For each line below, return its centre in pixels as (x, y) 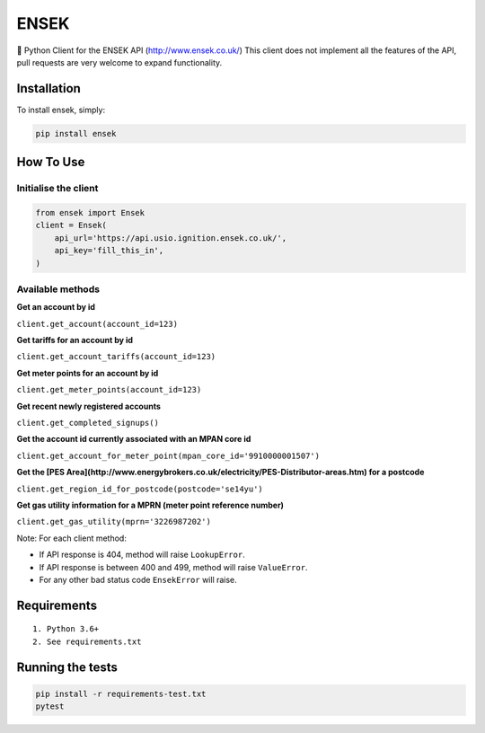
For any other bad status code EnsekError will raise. (138, 579)
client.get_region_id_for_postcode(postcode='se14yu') (140, 489)
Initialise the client (57, 189)
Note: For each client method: (72, 538)
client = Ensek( (71, 225)
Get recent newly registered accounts (89, 406)
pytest (50, 707)
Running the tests (67, 667)
